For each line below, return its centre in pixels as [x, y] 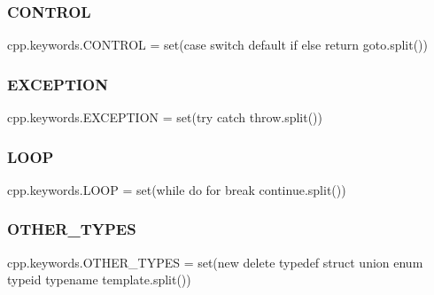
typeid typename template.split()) [99, 279]
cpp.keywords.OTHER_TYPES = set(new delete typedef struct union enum [215, 262]
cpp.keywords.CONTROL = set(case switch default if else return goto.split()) [218, 45]
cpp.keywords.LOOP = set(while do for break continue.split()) [177, 189]
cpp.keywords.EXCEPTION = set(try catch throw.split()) [165, 117]
